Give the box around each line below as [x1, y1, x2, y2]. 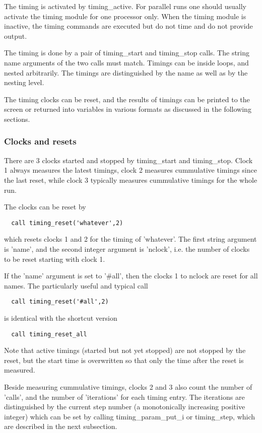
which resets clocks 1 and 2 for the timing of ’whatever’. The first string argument [4, 234, 257, 244]
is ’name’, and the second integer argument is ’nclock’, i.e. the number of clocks [4, 243, 250, 254]
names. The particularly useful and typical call [4, 280, 148, 291]
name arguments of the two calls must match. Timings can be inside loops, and [4, 57, 249, 67]
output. [4, 30, 27, 41]
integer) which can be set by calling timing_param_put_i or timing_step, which [4, 411, 255, 421]
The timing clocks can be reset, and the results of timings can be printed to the [4, 94, 250, 104]
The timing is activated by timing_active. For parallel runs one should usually [4, 1, 246, 11]
